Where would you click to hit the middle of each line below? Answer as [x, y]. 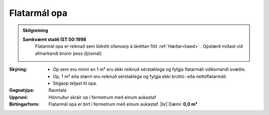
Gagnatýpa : [22, 90]
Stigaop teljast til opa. [75, 83]
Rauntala [58, 90]
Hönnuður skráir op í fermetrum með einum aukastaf [102, 97]
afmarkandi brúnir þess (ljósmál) [68, 53]
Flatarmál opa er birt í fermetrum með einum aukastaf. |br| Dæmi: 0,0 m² [123, 104]
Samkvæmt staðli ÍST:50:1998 [55, 39]
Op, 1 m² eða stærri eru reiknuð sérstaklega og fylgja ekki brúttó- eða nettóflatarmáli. [140, 76]
